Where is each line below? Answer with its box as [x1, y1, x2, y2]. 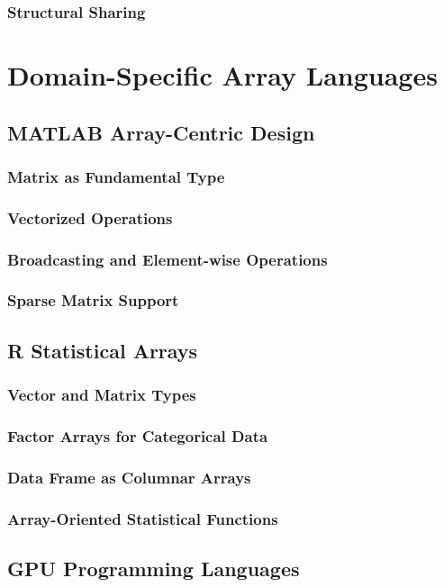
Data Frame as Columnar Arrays [7, 465, 251, 488]
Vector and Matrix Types [7, 384, 196, 406]
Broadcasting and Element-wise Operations [7, 248, 328, 270]
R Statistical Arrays [7, 336, 198, 364]
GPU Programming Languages [7, 554, 300, 582]
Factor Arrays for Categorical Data [7, 424, 268, 447]
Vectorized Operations [7, 206, 173, 229]
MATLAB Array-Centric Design [7, 118, 315, 146]
